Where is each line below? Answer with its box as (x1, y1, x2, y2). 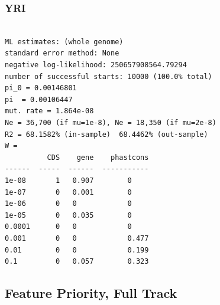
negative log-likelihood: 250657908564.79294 (5, 61, 187, 69)
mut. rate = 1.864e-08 (5, 107, 94, 116)
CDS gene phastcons (47, 153, 149, 162)
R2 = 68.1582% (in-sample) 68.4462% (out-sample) (5, 130, 208, 139)
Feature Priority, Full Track (5, 284, 177, 302)
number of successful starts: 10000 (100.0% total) (5, 72, 212, 81)
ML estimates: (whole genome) (5, 37, 124, 46)
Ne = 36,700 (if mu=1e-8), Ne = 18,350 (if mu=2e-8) (5, 118, 216, 127)
